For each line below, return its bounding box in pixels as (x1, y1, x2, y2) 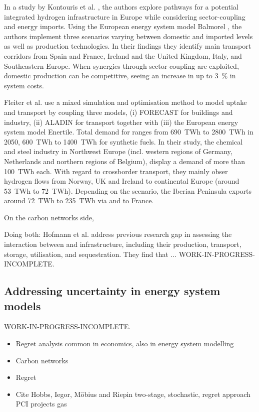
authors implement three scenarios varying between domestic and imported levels (4, 31, 253, 41)
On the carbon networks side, (4, 212, 94, 222)
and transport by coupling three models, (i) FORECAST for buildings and (4, 106, 233, 117)
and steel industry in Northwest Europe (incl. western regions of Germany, (4, 146, 232, 157)
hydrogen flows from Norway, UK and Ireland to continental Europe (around (4, 176, 239, 186)
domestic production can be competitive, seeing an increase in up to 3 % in (4, 70, 236, 81)
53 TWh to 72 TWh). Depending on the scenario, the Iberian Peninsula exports (4, 185, 252, 196)
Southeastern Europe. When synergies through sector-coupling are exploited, (4, 60, 239, 71)
